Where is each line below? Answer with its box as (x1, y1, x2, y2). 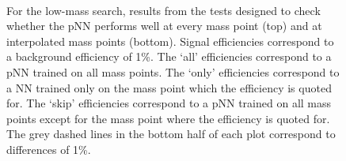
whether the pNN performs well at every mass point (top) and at (6, 17, 322, 34)
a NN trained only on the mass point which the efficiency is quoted (6, 79, 332, 95)
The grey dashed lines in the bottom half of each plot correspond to (6, 125, 336, 142)
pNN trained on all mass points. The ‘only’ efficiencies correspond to (6, 63, 340, 80)
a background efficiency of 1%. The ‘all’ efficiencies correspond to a (6, 48, 332, 65)
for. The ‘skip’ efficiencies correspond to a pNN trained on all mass (6, 95, 332, 111)
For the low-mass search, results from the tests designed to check (6, 2, 321, 18)
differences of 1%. (6, 140, 91, 157)
